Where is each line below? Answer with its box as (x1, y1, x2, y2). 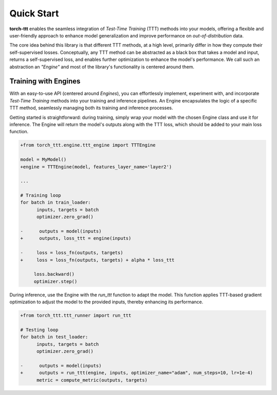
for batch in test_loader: (20, 334, 88, 340)
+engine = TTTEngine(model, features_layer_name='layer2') (20, 164, 172, 170)
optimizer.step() (33, 278, 77, 284)
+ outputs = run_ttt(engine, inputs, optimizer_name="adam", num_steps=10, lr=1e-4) (20, 370, 253, 376)
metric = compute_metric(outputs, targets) (36, 377, 148, 383)
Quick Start (9, 8, 59, 19)
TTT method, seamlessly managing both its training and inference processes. (9, 105, 173, 111)
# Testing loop (20, 327, 58, 332)
